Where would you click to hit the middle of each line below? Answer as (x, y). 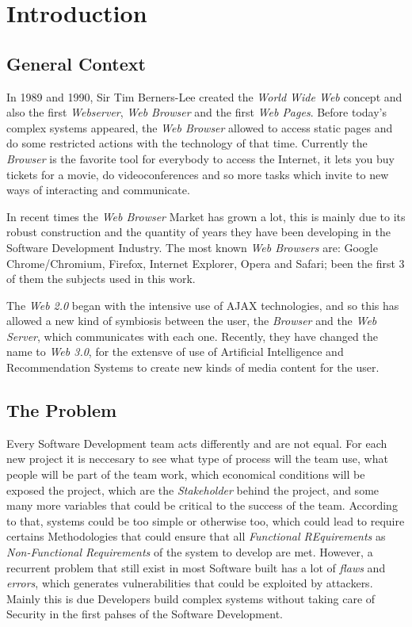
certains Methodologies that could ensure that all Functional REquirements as (196, 536)
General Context (76, 63)
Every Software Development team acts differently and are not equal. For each (197, 443)
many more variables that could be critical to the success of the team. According (202, 505)
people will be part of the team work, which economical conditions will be (186, 474)
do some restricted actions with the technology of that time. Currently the (187, 143)
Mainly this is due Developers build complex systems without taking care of (191, 598)
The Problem (62, 410)
